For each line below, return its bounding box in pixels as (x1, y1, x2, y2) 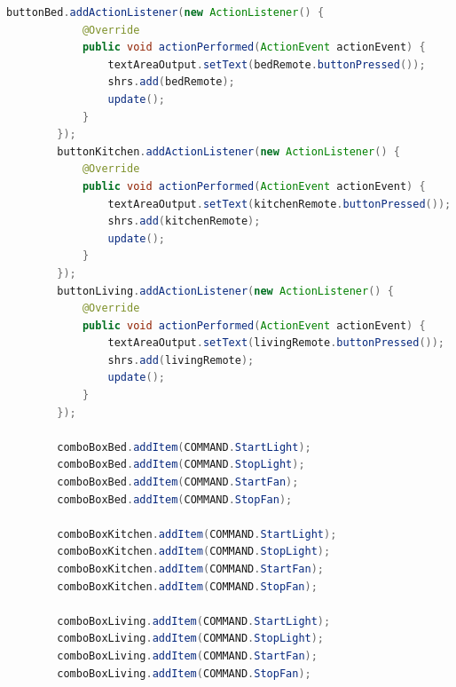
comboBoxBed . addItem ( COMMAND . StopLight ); (57, 458, 305, 471)
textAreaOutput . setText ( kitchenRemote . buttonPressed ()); (107, 197, 452, 210)
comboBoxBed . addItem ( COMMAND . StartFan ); (57, 476, 299, 489)
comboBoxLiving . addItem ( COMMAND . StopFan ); (57, 667, 311, 680)
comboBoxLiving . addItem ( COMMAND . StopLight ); (57, 632, 325, 645)
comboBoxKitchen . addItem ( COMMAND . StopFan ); (57, 580, 318, 593)
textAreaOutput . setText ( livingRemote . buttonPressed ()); (107, 336, 445, 350)
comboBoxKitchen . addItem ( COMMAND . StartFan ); (57, 563, 325, 575)
